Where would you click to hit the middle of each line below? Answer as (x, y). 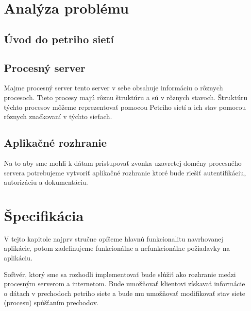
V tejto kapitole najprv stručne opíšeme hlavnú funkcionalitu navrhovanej (114, 238)
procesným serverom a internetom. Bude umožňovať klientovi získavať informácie (125, 284)
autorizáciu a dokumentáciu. (46, 182)
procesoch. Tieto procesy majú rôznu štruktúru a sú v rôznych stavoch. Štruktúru (126, 97)
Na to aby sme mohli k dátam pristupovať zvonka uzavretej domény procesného (123, 163)
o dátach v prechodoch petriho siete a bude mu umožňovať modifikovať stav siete (125, 293)
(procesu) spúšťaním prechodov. (51, 302)
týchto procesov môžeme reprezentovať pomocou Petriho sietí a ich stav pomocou (125, 107)
